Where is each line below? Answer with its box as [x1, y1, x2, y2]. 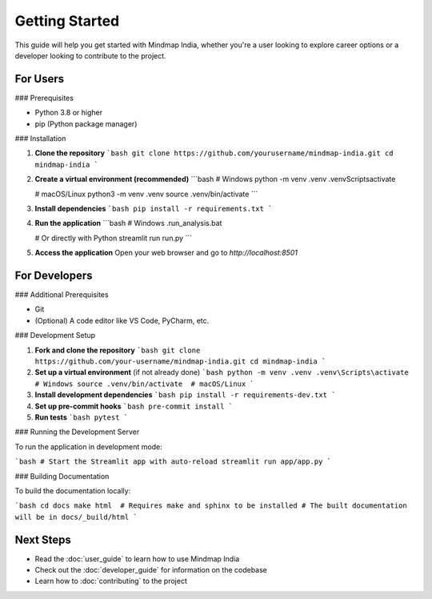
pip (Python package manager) [34, 119, 138, 128]
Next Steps [14, 533, 71, 546]
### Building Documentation [14, 471, 110, 480]
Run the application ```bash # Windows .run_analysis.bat [34, 219, 222, 228]
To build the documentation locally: [14, 485, 131, 496]
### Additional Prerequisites [14, 290, 109, 299]
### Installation [14, 134, 66, 143]
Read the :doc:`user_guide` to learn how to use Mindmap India [34, 553, 240, 564]
